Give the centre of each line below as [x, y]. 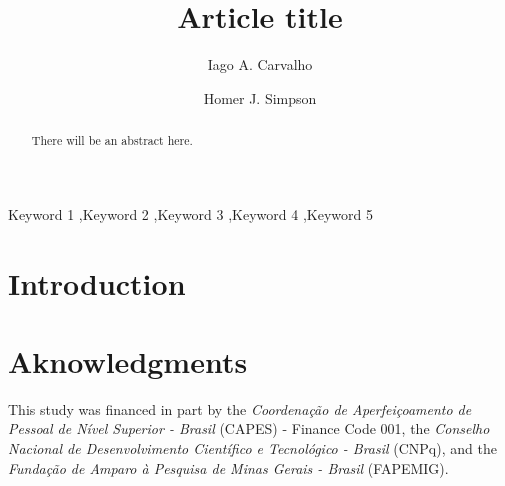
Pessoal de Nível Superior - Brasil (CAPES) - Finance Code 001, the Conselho [249, 428]
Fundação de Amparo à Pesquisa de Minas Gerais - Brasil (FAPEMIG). [228, 467]
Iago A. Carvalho [260, 64]
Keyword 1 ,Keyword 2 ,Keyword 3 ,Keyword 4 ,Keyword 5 [190, 213]
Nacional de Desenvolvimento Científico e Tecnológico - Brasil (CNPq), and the [252, 448]
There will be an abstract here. [112, 140]
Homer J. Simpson [260, 97]
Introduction [97, 282]
